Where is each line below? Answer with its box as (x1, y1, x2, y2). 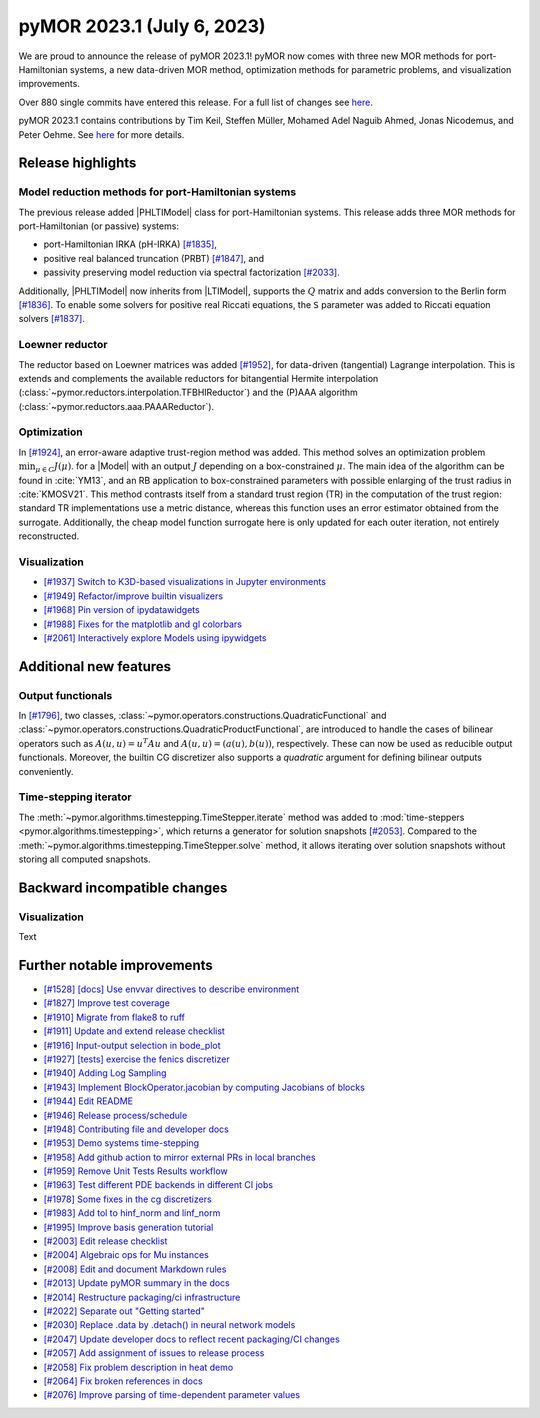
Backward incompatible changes (18, 879, 228, 896)
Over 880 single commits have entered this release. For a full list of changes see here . (18, 96, 374, 108)
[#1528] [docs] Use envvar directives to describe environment (43, 983, 300, 995)
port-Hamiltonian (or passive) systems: (18, 220, 180, 232)
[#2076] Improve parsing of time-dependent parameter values (43, 1389, 300, 1401)
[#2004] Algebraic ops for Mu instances (43, 1249, 210, 1261)
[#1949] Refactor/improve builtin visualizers (43, 590, 224, 602)
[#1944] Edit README (43, 1095, 134, 1107)
